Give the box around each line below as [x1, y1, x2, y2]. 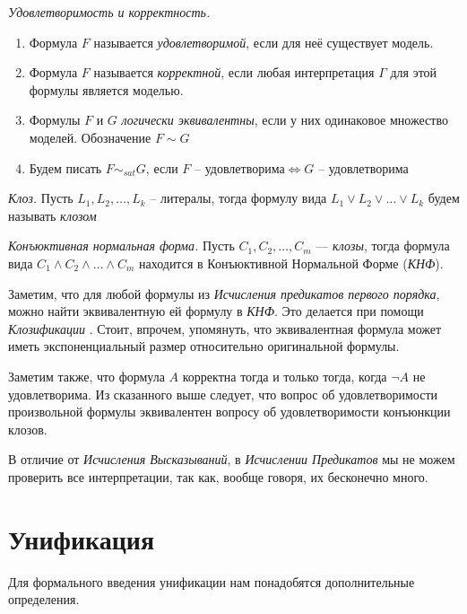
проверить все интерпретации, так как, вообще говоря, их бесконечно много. [8, 467, 428, 486]
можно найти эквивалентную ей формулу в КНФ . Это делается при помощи [8, 302, 424, 320]
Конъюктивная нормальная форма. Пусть [8, 236, 235, 255]
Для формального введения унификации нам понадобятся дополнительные [8, 572, 415, 591]
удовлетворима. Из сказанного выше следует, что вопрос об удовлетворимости [8, 384, 438, 403]
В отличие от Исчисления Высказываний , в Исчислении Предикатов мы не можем [8, 450, 455, 469]
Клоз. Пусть [8, 189, 74, 207]
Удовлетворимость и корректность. [8, 3, 211, 21]
